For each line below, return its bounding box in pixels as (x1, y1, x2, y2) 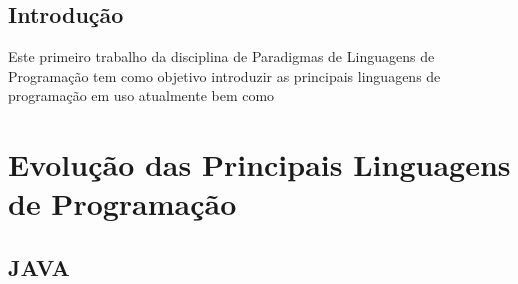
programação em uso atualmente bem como (8, 85, 275, 106)
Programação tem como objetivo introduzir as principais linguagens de (8, 65, 441, 86)
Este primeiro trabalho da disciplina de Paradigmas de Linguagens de (8, 46, 435, 67)
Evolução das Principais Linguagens (8, 144, 511, 185)
